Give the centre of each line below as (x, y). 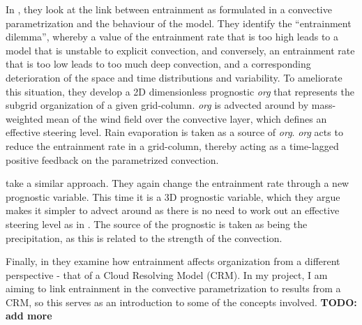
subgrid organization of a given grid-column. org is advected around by (157, 105)
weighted (24, 118)
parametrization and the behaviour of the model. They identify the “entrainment (179, 23)
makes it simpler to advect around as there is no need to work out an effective (173, 210)
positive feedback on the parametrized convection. (112, 159)
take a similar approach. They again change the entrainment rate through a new (178, 183)
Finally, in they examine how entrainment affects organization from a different (173, 261)
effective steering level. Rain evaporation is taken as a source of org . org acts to (174, 132)
